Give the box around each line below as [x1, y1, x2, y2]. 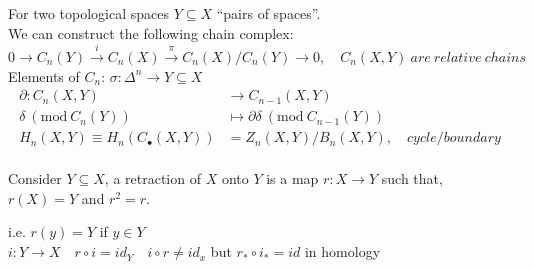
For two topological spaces [8, 3, 169, 23]
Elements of [8, 65, 80, 86]
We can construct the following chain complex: [8, 22, 294, 43]
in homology [304, 241, 381, 262]
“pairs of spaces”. [216, 3, 321, 23]
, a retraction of [104, 168, 201, 189]
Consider [8, 168, 62, 189]
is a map [266, 168, 319, 189]
